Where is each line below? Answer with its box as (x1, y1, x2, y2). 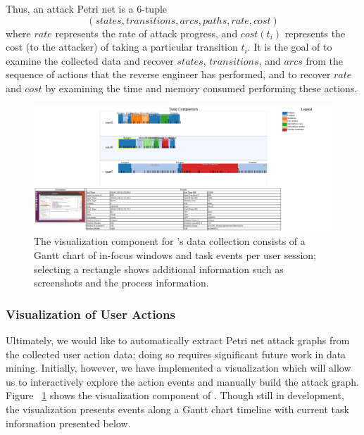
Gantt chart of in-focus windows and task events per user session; (34, 248, 316, 263)
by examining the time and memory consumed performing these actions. (45, 80, 358, 95)
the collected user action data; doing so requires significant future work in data (6, 346, 346, 361)
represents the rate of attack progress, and (55, 25, 238, 40)
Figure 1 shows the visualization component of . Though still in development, (6, 388, 344, 403)
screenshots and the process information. (34, 275, 209, 290)
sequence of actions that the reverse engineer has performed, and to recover (6, 67, 331, 82)
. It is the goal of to (247, 39, 332, 54)
